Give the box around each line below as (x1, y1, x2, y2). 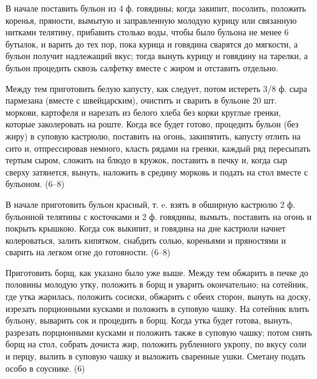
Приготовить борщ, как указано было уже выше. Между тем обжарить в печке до (5, 266, 308, 278)
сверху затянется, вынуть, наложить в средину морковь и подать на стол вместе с (5, 165, 308, 178)
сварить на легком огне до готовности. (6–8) (5, 246, 170, 258)
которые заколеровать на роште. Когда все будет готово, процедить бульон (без (5, 118, 299, 130)
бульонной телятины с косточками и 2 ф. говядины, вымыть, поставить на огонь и (5, 210, 312, 222)
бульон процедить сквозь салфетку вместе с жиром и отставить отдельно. (5, 61, 279, 74)
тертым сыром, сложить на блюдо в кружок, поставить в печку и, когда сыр (5, 154, 287, 166)
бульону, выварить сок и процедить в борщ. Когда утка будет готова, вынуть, (5, 314, 293, 327)
